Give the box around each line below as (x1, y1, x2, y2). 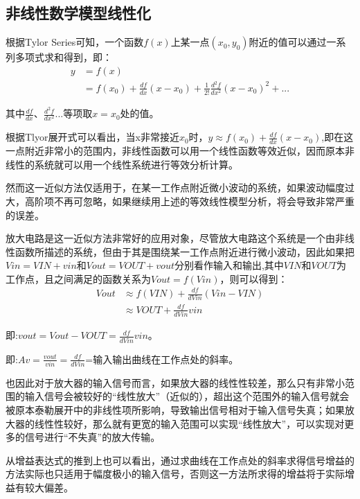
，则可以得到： (219, 271, 288, 286)
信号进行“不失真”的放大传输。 (24, 430, 161, 444)
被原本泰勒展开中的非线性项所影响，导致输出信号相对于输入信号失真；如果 (6, 403, 345, 417)
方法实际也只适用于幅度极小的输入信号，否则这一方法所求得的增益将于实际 (6, 466, 345, 481)
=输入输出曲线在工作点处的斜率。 (85, 351, 239, 366)
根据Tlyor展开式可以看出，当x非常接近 (6, 130, 179, 144)
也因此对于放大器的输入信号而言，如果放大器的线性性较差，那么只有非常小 (6, 375, 345, 389)
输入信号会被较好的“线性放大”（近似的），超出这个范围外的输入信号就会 (24, 389, 350, 403)
